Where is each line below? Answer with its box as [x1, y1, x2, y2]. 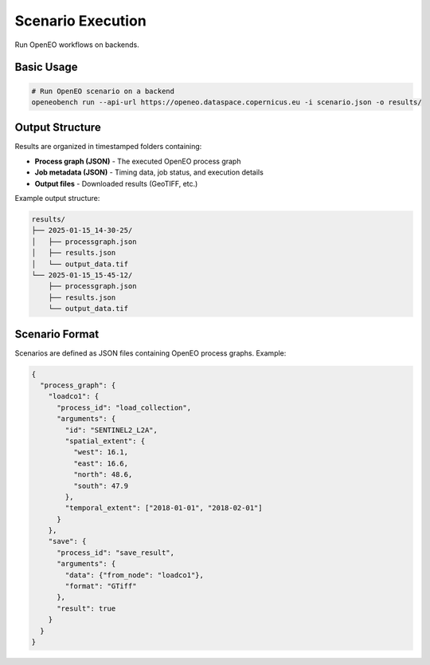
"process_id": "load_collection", [57, 403, 191, 412]
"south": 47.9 [72, 481, 129, 490]
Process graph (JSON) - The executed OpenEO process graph [34, 156, 241, 166]
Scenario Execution [14, 12, 147, 30]
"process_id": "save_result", [57, 548, 175, 557]
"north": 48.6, [72, 470, 133, 479]
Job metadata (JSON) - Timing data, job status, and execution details [34, 167, 264, 177]
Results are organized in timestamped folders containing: [14, 142, 202, 151]
